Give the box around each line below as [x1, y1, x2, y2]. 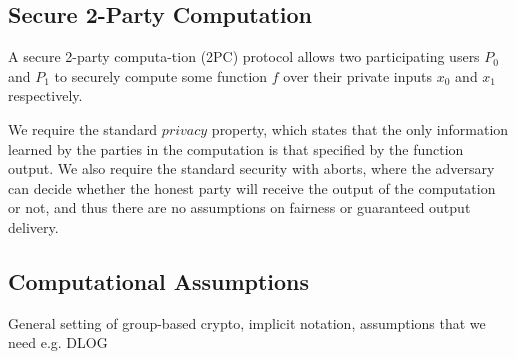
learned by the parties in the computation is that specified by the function [8, 138, 464, 159]
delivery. [8, 216, 59, 237]
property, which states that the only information [211, 118, 509, 139]
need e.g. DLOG [8, 332, 108, 353]
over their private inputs [283, 65, 433, 86]
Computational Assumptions [8, 265, 310, 296]
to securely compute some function [54, 65, 268, 86]
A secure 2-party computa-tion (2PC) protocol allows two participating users [8, 46, 480, 67]
